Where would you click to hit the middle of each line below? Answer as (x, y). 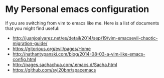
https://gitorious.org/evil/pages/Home (52, 48)
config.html (24, 59)
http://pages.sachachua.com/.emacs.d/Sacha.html (65, 64)
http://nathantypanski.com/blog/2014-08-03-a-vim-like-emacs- (79, 54)
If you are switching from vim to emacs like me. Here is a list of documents (82, 23)
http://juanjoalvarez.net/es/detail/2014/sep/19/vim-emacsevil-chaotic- (85, 38)
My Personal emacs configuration (77, 9)
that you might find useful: (32, 28)
